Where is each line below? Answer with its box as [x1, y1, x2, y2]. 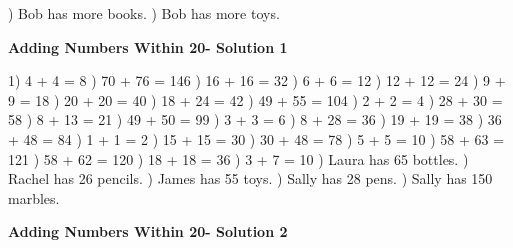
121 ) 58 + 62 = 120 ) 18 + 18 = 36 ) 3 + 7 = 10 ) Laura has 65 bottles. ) [8, 148, 469, 169]
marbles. [8, 187, 60, 208]
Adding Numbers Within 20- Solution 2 [8, 221, 288, 242]
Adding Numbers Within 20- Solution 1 [8, 36, 288, 57]
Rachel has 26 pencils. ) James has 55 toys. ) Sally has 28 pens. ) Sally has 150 [8, 168, 493, 189]
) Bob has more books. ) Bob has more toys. [8, 3, 280, 23]
